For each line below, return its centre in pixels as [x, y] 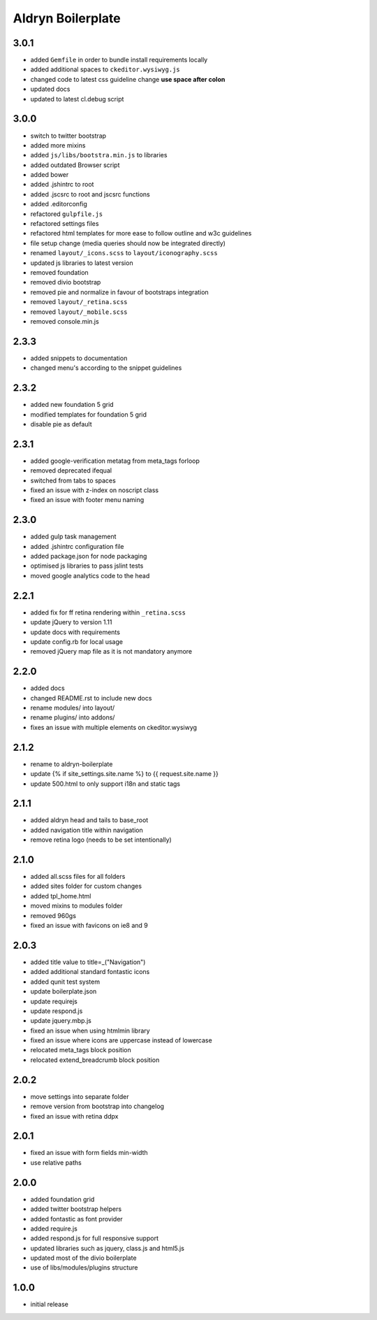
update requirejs [54, 1001]
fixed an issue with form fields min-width [89, 1153]
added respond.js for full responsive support [94, 1238]
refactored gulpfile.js [67, 214]
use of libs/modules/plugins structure [84, 1268]
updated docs [50, 89]
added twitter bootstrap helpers [76, 1209]
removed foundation [59, 272]
